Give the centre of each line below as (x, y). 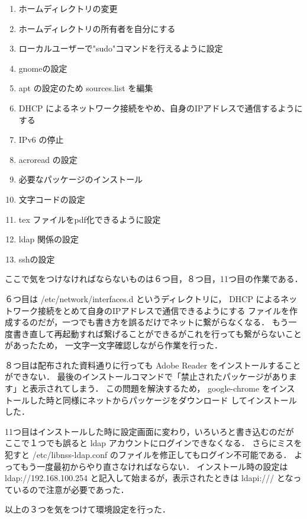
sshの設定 (37, 259)
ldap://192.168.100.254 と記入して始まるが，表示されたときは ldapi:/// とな (149, 478)
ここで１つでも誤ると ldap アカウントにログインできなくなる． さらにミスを (153, 443)
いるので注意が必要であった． (71, 489)
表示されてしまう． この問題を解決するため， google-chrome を (150, 388)
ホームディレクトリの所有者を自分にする (97, 28)
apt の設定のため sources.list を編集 (86, 88)
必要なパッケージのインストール (81, 179)
